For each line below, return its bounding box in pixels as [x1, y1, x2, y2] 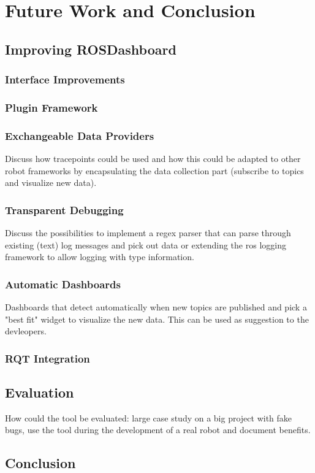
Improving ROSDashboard [5, 39, 176, 58]
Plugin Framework [5, 99, 98, 115]
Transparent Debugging [5, 202, 124, 217]
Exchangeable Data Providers [5, 128, 154, 143]
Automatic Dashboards [5, 276, 121, 291]
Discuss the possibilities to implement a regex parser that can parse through [5, 226, 291, 239]
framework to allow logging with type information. [5, 250, 194, 263]
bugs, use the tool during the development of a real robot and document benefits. [5, 423, 311, 436]
